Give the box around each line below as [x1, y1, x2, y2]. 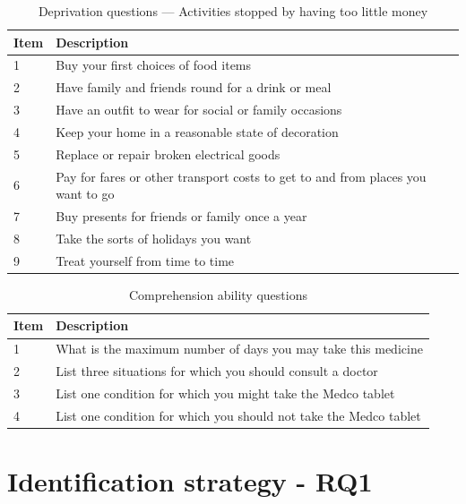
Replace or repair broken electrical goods [56, 144, 280, 163]
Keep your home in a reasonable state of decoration [56, 122, 339, 141]
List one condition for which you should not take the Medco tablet [56, 406, 421, 424]
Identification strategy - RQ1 [7, 463, 373, 500]
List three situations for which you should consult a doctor [56, 362, 378, 380]
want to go [56, 184, 115, 203]
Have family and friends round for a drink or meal [56, 78, 332, 97]
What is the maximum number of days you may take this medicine [56, 339, 423, 358]
